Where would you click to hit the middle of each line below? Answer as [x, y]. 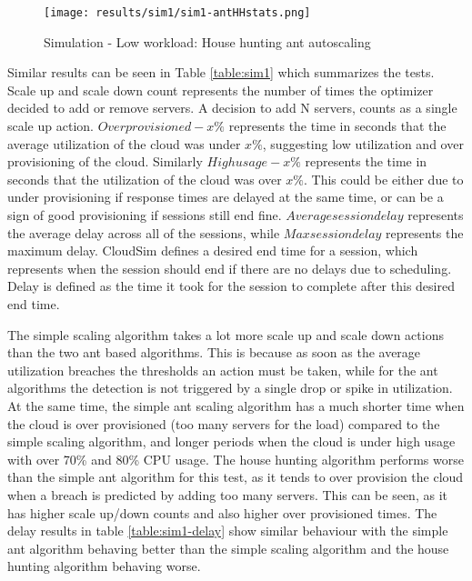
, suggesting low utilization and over [363, 143]
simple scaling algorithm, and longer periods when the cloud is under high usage [231, 441]
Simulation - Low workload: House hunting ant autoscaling [207, 41]
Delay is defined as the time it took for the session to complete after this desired [231, 286]
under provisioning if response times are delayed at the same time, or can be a [226, 197]
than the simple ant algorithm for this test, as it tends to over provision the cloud [236, 477]
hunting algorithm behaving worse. [104, 566]
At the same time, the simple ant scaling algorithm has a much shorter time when [236, 405]
